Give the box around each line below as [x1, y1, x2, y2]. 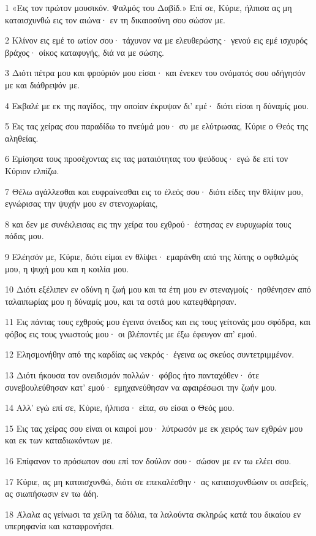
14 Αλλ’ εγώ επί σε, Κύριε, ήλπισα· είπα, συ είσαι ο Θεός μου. [5, 401, 235, 414]
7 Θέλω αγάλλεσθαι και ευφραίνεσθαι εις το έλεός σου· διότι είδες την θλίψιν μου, [5, 185, 304, 197]
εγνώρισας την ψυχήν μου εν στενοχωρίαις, [5, 197, 158, 210]
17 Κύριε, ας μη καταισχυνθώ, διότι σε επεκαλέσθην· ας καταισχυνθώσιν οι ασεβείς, [5, 475, 309, 488]
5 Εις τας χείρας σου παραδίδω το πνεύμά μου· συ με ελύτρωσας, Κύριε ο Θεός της [5, 120, 309, 132]
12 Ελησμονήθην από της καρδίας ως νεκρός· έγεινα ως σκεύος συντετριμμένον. [5, 348, 295, 361]
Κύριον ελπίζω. [5, 164, 59, 177]
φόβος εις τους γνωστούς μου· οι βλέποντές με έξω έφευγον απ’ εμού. [5, 327, 257, 340]
